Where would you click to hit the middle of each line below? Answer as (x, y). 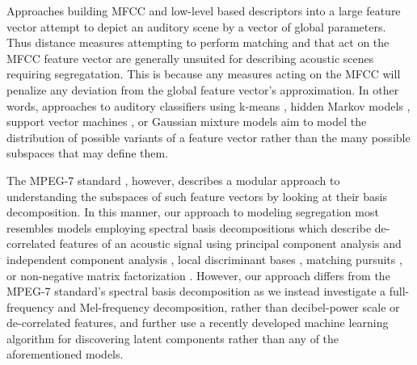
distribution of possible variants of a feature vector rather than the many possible (208, 137)
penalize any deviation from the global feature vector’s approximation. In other (203, 89)
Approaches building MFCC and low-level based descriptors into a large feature (204, 10)
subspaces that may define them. (88, 153)
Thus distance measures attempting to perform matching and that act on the (198, 42)
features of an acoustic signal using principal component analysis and (230, 243)
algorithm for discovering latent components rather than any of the (173, 338)
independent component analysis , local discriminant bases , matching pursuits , (204, 259)
